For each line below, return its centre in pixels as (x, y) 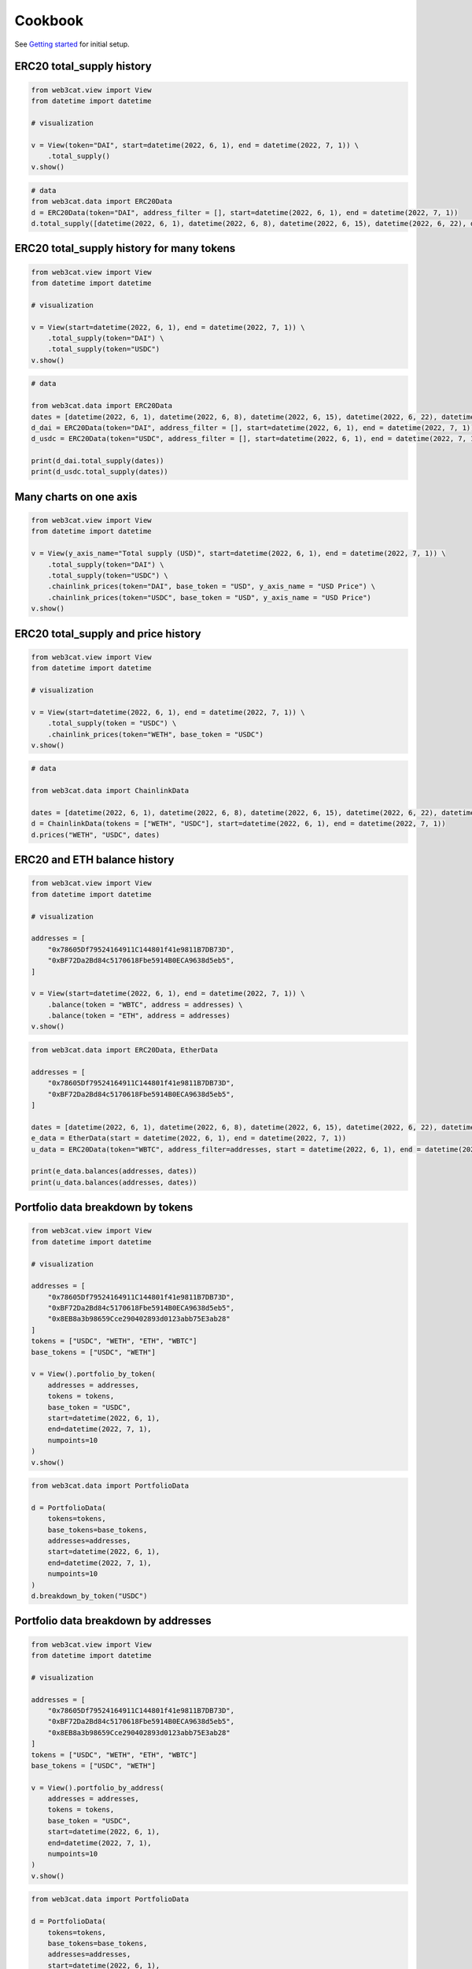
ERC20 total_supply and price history (108, 634)
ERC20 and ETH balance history (94, 860)
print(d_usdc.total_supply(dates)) (100, 472)
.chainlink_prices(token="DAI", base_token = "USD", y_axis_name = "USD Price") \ (212, 586)
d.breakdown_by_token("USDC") (89, 1596)
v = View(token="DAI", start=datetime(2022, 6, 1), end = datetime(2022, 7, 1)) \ (195, 145)
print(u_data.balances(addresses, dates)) (114, 1182)
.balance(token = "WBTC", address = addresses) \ (145, 1005)
